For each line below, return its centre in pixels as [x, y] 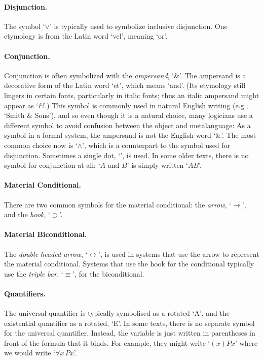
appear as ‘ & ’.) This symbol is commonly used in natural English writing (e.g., [126, 105]
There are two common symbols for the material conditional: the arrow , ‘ [118, 204]
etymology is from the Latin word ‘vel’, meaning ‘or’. [86, 36]
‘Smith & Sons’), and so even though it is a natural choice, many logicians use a [128, 115]
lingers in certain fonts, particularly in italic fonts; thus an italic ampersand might [132, 95]
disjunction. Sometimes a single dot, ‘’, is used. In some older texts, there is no [126, 155]
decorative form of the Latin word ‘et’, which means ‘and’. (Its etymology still [125, 85]
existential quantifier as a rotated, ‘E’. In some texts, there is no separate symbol [129, 323]
